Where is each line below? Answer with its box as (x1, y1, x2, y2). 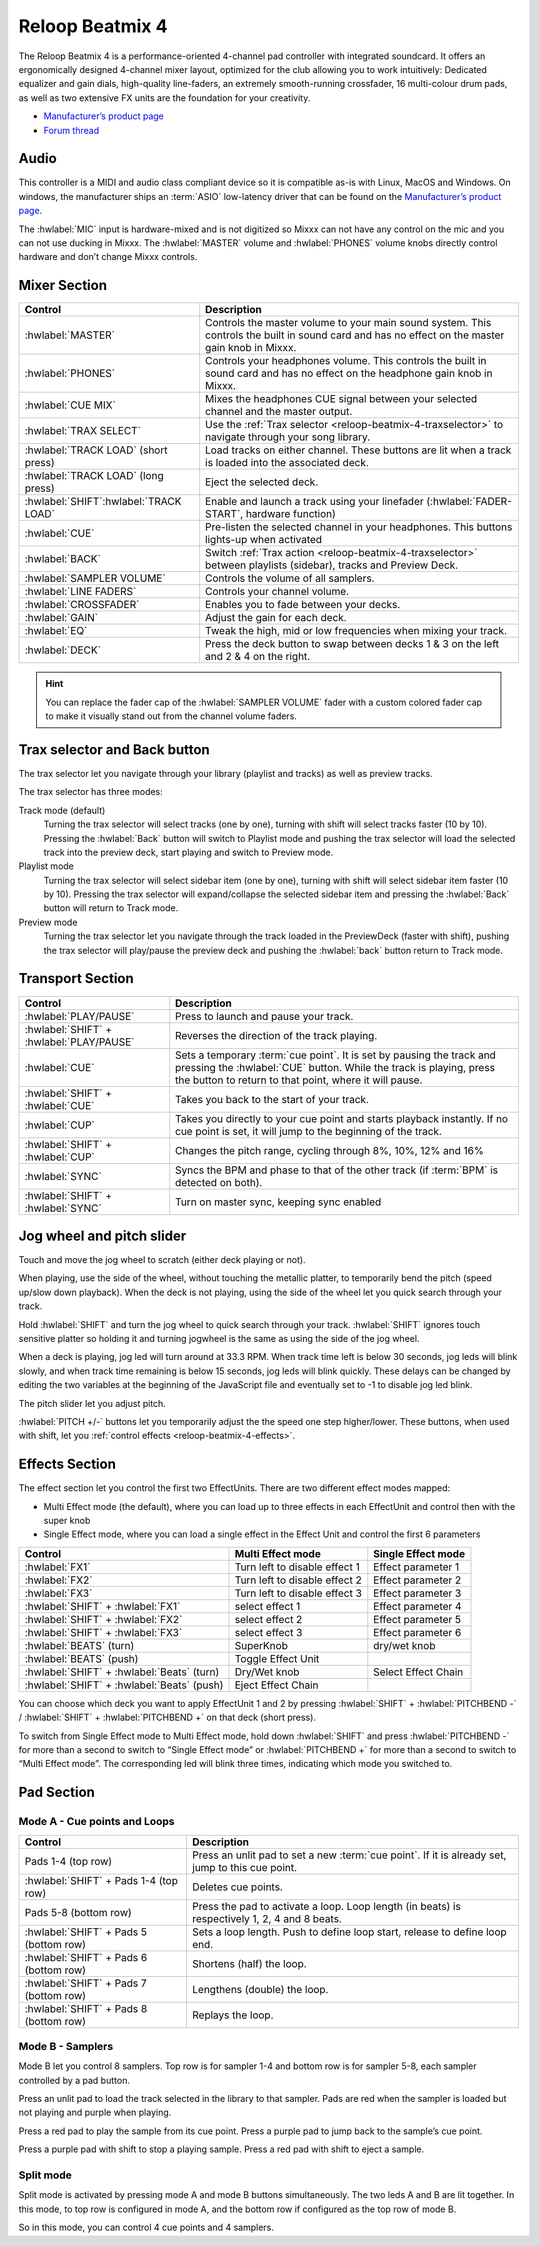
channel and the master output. (205, 405, 353, 419)
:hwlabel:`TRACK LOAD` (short (24, 443, 168, 457)
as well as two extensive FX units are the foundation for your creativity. (18, 91, 311, 104)
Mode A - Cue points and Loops (18, 1815, 175, 1829)
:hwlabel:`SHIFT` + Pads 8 (24, 2001, 148, 2015)
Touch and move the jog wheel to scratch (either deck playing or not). (18, 1254, 306, 1266)
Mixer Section (18, 277, 108, 294)
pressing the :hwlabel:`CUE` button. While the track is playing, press (175, 1060, 495, 1074)
